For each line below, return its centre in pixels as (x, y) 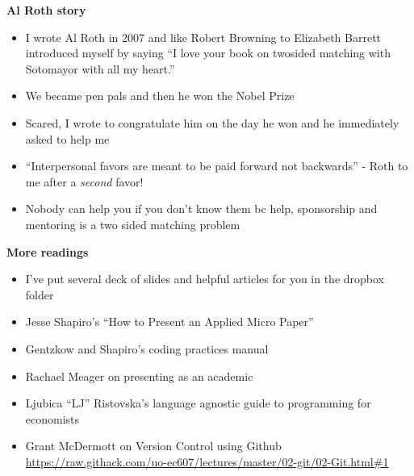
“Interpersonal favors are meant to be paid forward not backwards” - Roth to (217, 166)
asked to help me (67, 138)
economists (52, 418)
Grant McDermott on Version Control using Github (153, 446)
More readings (48, 251)
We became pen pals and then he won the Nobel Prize (160, 96)
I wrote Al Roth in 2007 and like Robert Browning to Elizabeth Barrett (203, 37)
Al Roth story (46, 10)
